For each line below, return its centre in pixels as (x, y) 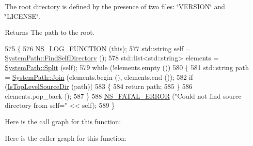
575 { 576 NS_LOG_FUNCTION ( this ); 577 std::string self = (98, 48)
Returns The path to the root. (50, 32)
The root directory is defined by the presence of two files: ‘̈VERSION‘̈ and (115, 6)
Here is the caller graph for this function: (66, 138)
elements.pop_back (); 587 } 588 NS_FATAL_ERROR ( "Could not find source (123, 95)
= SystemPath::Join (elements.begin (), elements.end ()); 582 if (99, 77)
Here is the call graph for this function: (63, 121)
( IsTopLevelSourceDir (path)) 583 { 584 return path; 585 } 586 (99, 86)
